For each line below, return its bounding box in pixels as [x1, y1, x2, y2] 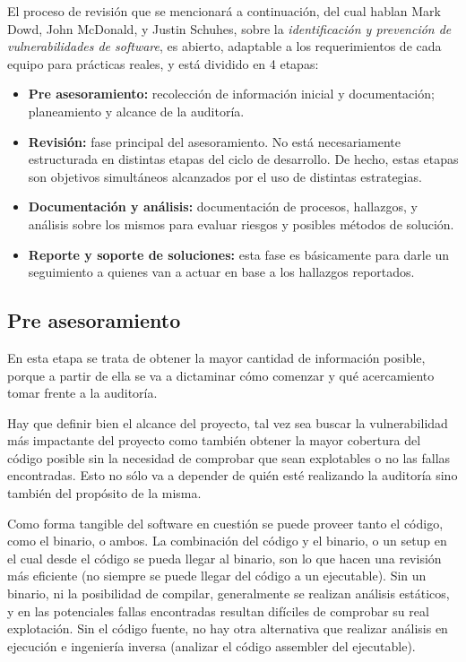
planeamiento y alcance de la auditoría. [28, 101, 245, 120]
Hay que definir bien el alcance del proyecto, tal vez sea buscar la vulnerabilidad [7, 413, 448, 432]
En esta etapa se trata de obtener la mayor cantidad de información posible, [7, 348, 426, 366]
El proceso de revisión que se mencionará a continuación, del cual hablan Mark [7, 2, 441, 20]
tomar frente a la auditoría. [7, 383, 158, 402]
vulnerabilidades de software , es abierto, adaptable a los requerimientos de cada [7, 37, 442, 56]
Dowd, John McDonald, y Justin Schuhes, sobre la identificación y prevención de [7, 19, 452, 38]
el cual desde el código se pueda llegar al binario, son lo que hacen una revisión [7, 548, 442, 567]
